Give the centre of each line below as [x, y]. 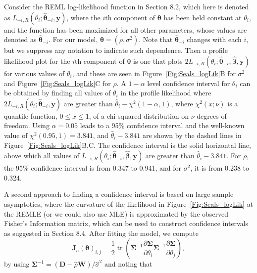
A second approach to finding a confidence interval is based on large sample [119, 194]
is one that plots [158, 61]
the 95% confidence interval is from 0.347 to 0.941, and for [93, 168]
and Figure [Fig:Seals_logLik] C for [57, 83]
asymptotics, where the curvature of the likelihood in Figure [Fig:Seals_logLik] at [129, 204]
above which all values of [42, 156]
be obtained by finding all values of [57, 93]
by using [17, 264]
